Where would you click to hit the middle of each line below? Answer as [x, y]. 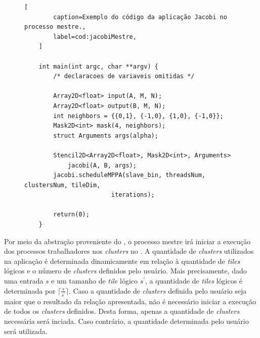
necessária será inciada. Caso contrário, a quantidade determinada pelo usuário [126, 321]
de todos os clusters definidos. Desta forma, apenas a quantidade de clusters [122, 311]
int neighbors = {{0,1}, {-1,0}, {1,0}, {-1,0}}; [138, 116]
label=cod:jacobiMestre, [95, 37]
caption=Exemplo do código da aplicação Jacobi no [140, 17]
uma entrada [24, 281]
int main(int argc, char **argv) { [98, 66]
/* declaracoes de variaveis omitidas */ [124, 76]
